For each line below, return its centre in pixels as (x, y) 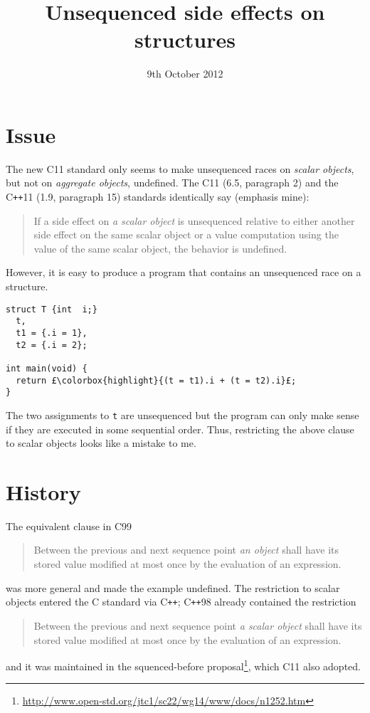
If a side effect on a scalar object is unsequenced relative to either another (194, 220)
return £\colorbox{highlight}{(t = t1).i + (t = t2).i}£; (156, 380)
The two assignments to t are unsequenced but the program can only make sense (183, 414)
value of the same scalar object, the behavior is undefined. (160, 248)
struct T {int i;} (52, 309)
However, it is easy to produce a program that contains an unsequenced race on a (184, 272)
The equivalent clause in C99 (69, 525)
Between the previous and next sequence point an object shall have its (186, 550)
